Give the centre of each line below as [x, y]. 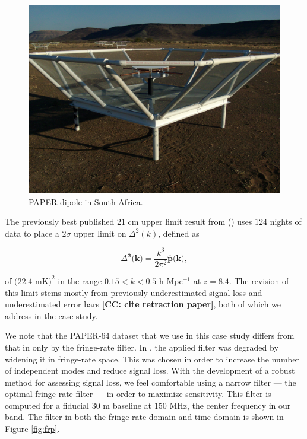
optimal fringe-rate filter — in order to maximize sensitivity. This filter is [138, 394]
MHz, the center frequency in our [230, 405]
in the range [80, 280]
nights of [286, 222]
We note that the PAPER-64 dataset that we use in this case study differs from [150, 335]
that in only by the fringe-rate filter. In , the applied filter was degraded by [142, 347]
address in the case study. [51, 315]
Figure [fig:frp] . [32, 429]
